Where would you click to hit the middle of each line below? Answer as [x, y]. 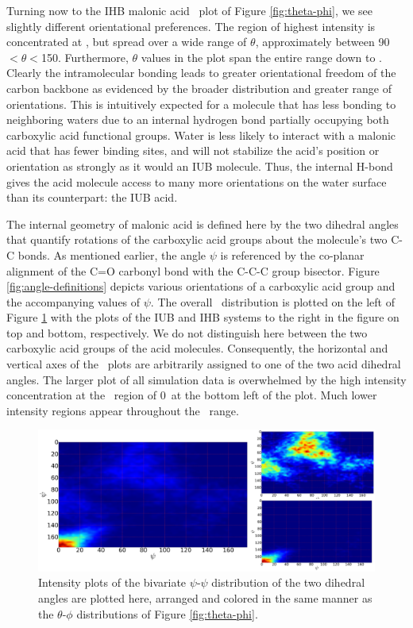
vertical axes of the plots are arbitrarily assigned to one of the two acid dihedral [204, 364]
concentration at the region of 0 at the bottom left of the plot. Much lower [192, 395]
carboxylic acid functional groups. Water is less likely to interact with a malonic [201, 135]
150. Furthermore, [85, 57]
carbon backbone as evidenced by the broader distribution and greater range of [199, 88]
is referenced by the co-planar [292, 254]
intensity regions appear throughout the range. [123, 410]
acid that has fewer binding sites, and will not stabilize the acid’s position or [193, 150]
